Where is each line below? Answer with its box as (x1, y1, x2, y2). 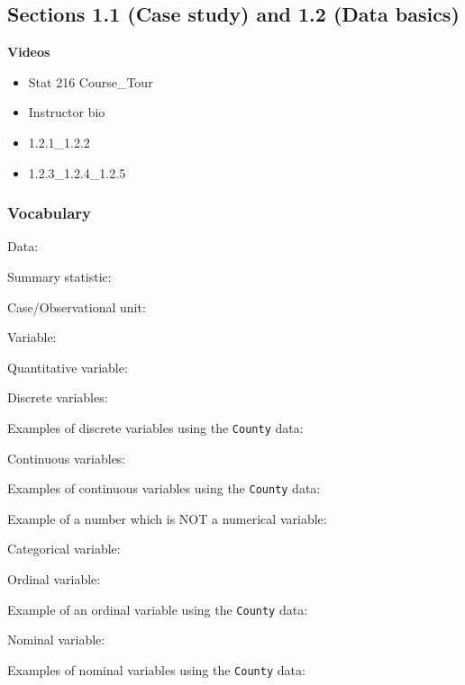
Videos (7, 42, 50, 61)
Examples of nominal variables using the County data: (7, 660, 305, 679)
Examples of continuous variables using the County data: (7, 479, 321, 498)
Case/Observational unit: (7, 297, 146, 316)
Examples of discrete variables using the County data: (7, 418, 304, 437)
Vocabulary (7, 202, 92, 224)
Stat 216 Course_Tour (28, 72, 153, 91)
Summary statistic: (7, 266, 112, 285)
